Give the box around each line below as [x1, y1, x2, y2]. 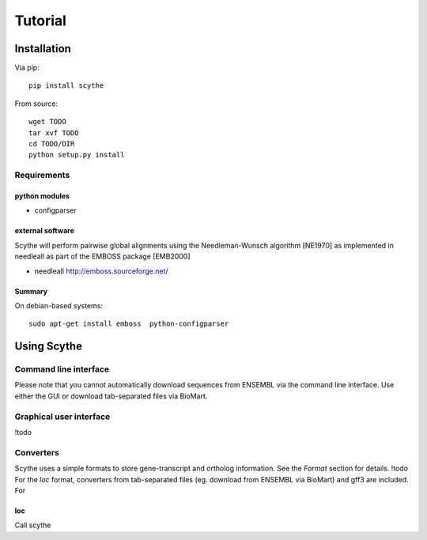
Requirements [14, 170, 70, 181]
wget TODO [28, 117, 66, 127]
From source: [14, 99, 59, 108]
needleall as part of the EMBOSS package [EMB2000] [14, 251, 191, 261]
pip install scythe [28, 81, 104, 90]
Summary [14, 286, 47, 296]
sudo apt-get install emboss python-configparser [28, 319, 229, 328]
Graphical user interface [14, 411, 111, 422]
